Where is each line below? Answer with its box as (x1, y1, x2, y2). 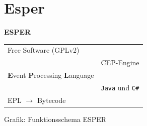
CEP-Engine (101, 57, 139, 68)
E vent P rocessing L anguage (8, 70, 94, 80)
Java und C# (101, 82, 139, 92)
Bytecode (37, 94, 66, 105)
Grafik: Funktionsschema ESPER (4, 114, 107, 124)
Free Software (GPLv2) (8, 45, 80, 55)
